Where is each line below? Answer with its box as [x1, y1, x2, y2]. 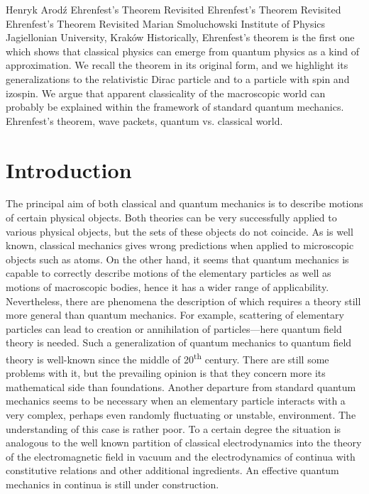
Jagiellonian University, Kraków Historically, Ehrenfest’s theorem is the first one [6, 30, 355, 45]
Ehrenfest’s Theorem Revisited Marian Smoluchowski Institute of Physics [6, 16, 326, 31]
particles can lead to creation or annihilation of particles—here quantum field [6, 321, 342, 336]
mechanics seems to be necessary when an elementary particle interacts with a [6, 393, 346, 408]
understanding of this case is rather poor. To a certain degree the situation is [6, 421, 341, 436]
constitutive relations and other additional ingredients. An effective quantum [6, 463, 339, 478]
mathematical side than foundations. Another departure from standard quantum [6, 379, 356, 394]
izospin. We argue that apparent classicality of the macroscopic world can [6, 85, 326, 100]
